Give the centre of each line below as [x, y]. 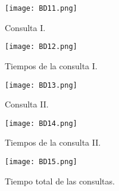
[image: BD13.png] [41, 85]
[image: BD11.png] [41, 8]
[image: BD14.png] [41, 123]
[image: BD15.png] [41, 162]
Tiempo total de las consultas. [60, 181]
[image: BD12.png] [41, 47]
